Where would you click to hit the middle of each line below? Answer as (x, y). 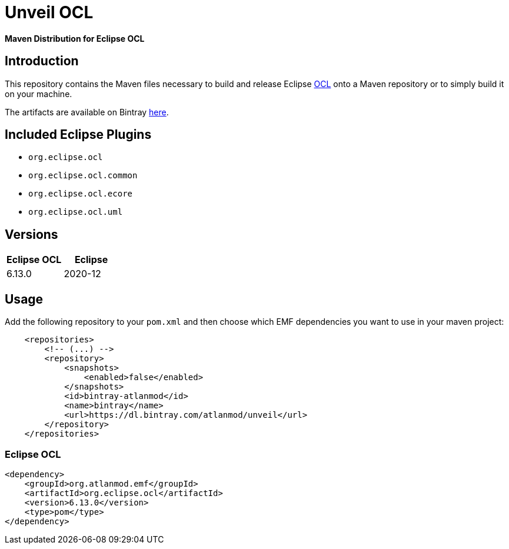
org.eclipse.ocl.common (83, 176)
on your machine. (39, 94)
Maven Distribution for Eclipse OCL (75, 38)
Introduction (42, 61)
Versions (31, 234)
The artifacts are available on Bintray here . (87, 112)
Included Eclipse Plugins (78, 135)
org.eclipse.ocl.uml (76, 212)
